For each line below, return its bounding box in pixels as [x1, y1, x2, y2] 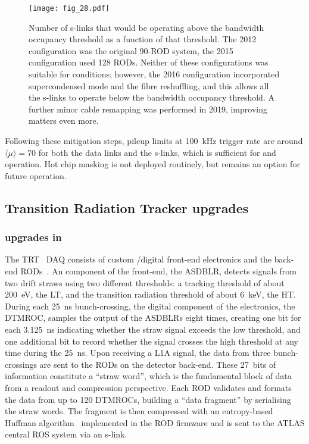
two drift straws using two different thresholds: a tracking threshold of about [5, 276, 285, 289]
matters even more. [29, 114, 99, 127]
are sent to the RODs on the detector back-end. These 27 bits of [39, 358, 276, 370]
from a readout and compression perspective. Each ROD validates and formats [5, 381, 292, 393]
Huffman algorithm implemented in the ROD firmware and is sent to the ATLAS [5, 416, 305, 429]
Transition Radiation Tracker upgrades [5, 198, 249, 217]
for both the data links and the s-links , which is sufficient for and [38, 146, 276, 158]
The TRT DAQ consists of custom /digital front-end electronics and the [5, 253, 272, 265]
